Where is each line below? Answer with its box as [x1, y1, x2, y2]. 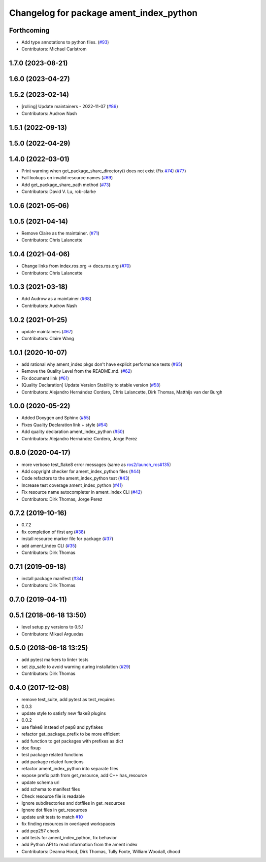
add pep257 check [21, 827, 60, 834]
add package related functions [21, 758, 84, 765]
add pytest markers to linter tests [21, 657, 89, 663]
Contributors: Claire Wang [21, 336, 74, 342]
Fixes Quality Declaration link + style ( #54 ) [21, 422, 108, 428]
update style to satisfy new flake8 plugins [21, 710, 106, 716]
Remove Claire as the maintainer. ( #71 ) [21, 230, 100, 236]
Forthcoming [9, 26, 50, 35]
